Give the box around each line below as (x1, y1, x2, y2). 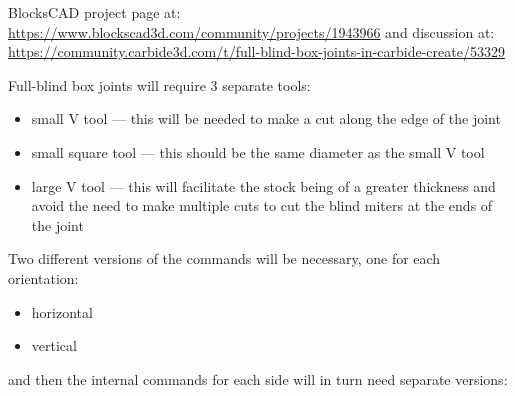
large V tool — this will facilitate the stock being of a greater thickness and (31, 175, 496, 196)
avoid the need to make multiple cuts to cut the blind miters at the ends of (31, 195, 493, 216)
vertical (31, 335, 77, 356)
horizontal (31, 301, 93, 322)
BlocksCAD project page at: (8, 2, 181, 22)
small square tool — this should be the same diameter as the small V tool (31, 141, 485, 162)
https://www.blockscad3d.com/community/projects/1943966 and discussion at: (8, 21, 495, 42)
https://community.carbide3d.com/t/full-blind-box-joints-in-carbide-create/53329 (8, 41, 505, 62)
